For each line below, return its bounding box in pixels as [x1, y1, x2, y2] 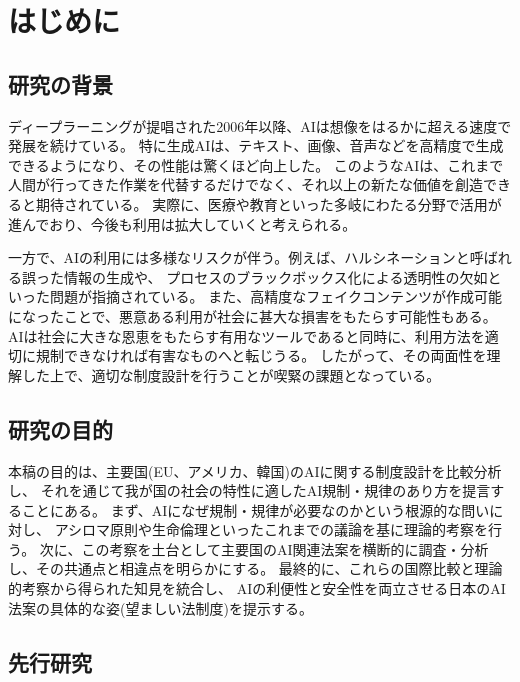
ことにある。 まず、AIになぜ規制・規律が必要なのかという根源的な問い [21, 499, 490, 520]
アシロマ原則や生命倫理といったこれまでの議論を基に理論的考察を [54, 519, 489, 540]
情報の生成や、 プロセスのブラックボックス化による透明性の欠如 [63, 266, 488, 287]
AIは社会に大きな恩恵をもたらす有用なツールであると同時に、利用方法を [8, 325, 485, 346]
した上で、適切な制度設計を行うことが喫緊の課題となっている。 [21, 364, 441, 385]
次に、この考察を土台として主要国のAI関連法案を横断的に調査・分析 [39, 538, 489, 559]
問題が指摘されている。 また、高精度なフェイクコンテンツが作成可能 [49, 286, 502, 307]
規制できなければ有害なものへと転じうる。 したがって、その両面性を [35, 345, 487, 366]
